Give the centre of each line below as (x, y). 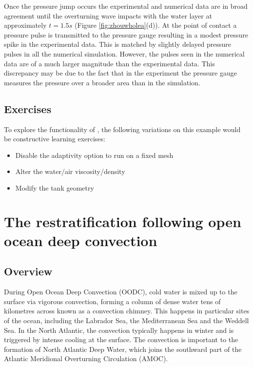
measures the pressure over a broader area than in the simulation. (102, 82)
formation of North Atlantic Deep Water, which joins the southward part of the (123, 349)
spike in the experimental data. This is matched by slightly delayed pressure (118, 44)
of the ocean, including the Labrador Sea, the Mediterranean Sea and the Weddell (126, 320)
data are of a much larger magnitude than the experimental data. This (109, 63)
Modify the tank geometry (55, 187)
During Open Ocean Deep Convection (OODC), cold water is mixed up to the (121, 292)
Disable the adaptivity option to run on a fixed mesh (94, 155)
